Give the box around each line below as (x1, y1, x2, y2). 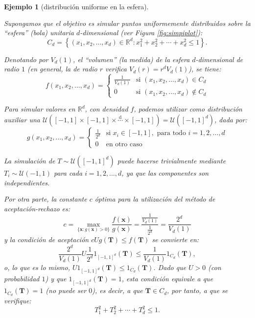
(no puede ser (46, 285, 87, 295)
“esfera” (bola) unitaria (4, 27, 74, 38)
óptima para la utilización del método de (94, 194, 215, 204)
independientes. (4, 177, 50, 187)
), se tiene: (188, 64, 221, 74)
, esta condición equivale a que (121, 273, 213, 284)
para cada (53, 167, 83, 178)
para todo (157, 130, 186, 137)
